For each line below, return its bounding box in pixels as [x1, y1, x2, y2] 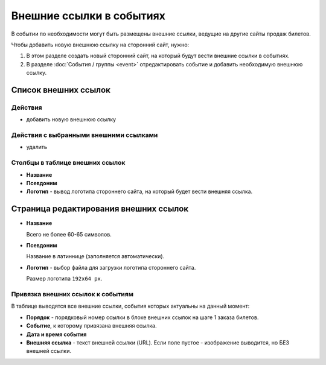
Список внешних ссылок [11, 84, 111, 95]
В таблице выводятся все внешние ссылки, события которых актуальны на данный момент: [11, 302, 250, 310]
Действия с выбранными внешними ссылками [11, 131, 158, 139]
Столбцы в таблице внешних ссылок [11, 159, 126, 167]
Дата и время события [26, 331, 87, 338]
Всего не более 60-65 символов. [26, 230, 112, 238]
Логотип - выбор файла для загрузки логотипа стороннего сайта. [26, 264, 196, 271]
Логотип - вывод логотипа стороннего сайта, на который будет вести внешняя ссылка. [26, 188, 253, 195]
